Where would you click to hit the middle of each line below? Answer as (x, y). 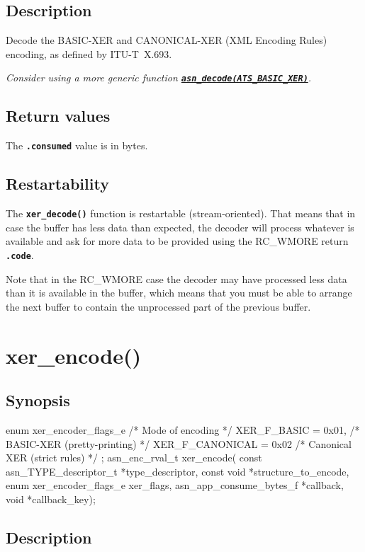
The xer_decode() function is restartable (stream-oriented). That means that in (181, 213)
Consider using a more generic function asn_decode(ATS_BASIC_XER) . (159, 77)
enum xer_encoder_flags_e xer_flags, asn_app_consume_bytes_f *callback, (175, 485)
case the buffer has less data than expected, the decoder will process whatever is (180, 227)
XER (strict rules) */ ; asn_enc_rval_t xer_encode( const (134, 458)
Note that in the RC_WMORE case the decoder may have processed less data (176, 278)
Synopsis (38, 400)
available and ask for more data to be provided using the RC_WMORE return (177, 241)
